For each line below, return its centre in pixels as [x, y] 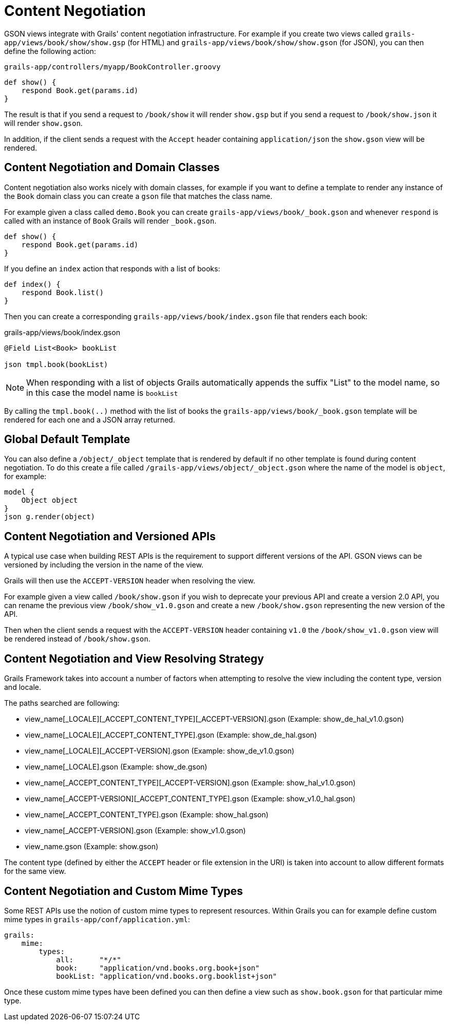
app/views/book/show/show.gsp [65, 42]
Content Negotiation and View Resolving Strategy [134, 658]
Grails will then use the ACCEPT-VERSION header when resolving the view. [130, 581]
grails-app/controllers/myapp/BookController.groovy [113, 67]
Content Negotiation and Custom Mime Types [124, 891]
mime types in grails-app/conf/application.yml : [97, 919]
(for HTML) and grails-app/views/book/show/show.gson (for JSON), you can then [275, 42]
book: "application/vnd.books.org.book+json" [158, 968]
